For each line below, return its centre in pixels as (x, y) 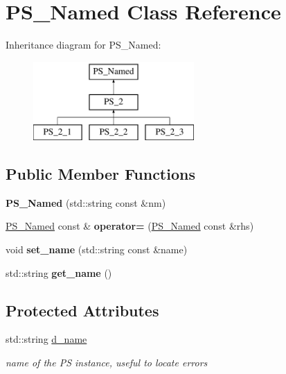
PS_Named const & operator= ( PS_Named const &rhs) (130, 226)
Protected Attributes (82, 310)
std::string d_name (46, 339)
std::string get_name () (59, 272)
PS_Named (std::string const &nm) (86, 202)
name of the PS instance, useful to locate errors (107, 363)
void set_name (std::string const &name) (97, 249)
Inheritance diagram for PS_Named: (83, 45)
